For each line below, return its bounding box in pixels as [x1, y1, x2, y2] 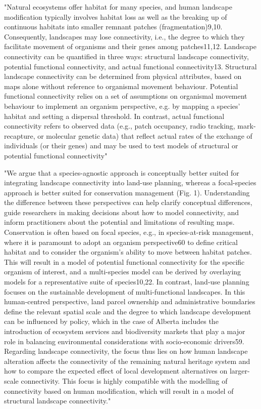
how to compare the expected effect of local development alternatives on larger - [4, 365, 250, 376]
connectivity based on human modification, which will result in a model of [4, 385, 234, 396]
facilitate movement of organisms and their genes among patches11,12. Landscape [4, 41, 256, 52]
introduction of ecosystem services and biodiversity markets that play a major [4, 326, 245, 336]
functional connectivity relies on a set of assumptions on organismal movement [4, 91, 247, 101]
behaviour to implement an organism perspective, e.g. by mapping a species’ [4, 100, 240, 111]
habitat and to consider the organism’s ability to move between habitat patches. [4, 247, 252, 257]
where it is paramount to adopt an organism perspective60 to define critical [4, 236, 238, 247]
